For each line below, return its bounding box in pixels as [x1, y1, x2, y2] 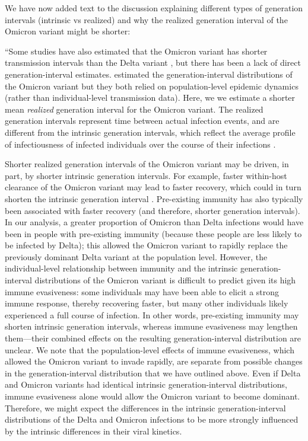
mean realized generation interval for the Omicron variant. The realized [5, 103, 263, 115]
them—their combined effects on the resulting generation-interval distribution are [5, 332, 301, 344]
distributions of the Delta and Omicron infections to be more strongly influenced [5, 413, 299, 426]
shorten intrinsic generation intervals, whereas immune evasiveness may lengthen [5, 320, 298, 333]
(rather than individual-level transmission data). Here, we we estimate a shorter [5, 91, 296, 104]
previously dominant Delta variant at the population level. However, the [5, 250, 268, 263]
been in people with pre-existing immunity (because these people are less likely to [5, 227, 302, 239]
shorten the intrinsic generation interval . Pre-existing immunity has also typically [5, 192, 303, 204]
